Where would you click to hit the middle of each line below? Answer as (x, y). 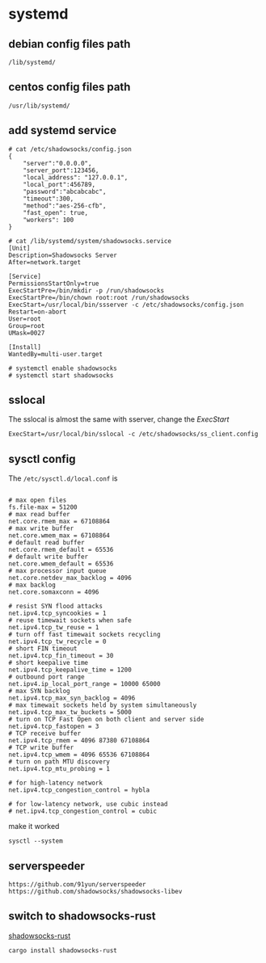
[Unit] (19, 248)
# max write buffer (41, 529)
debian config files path (70, 44)
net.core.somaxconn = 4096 (54, 592)
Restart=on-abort (38, 312)
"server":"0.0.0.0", (57, 163)
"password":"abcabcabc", (65, 191)
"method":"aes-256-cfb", (65, 206)
